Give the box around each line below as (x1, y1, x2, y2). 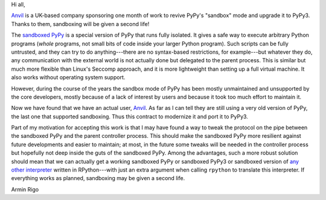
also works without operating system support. (11, 74, 126, 81)
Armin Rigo (11, 185, 39, 193)
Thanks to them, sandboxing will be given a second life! (11, 20, 150, 27)
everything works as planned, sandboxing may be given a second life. (11, 175, 185, 182)
